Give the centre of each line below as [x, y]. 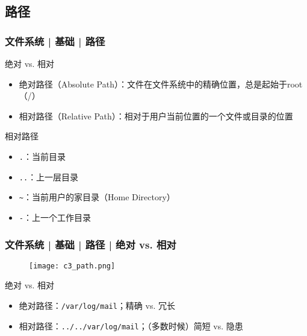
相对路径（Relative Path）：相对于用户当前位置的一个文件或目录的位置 [156, 116]
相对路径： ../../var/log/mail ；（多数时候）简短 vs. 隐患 [131, 325]
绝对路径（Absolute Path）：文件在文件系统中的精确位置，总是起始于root [161, 84]
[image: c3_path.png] [72, 266]
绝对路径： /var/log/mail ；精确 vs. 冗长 [97, 306]
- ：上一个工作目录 [55, 217]
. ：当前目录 [42, 156]
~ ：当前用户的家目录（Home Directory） [97, 197]
